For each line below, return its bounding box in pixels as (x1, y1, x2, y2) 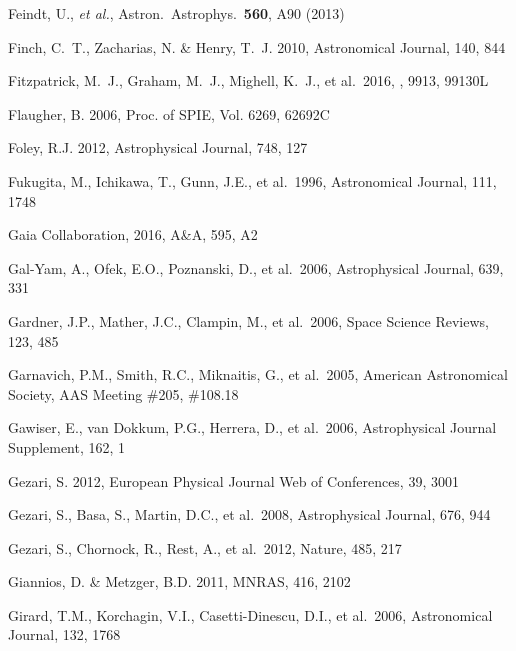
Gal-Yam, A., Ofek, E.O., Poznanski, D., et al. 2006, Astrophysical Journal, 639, (8, 257, 504, 278)
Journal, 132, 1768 (8, 624, 121, 645)
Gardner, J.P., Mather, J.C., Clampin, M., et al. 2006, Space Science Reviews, (8, 310, 489, 331)
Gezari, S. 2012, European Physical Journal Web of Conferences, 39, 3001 (8, 470, 459, 491)
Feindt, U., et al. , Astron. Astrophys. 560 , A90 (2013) (8, 3, 345, 23)
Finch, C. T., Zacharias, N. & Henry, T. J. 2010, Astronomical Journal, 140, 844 (8, 36, 506, 57)
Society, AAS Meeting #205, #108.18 (8, 383, 239, 404)
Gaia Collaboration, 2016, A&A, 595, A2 (8, 224, 258, 245)
